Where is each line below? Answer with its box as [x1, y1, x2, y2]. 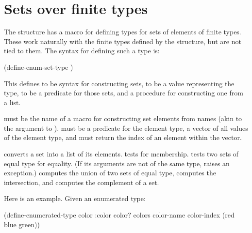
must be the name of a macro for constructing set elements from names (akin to [4, 113, 242, 124]
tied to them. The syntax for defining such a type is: [4, 46, 160, 56]
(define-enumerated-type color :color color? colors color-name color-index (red [4, 210, 235, 220]
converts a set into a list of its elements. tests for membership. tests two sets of [4, 149, 239, 159]
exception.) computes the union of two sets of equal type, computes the [4, 168, 216, 178]
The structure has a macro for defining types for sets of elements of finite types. [4, 27, 241, 37]
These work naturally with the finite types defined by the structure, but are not [4, 36, 241, 46]
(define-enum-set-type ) [4, 62, 73, 72]
